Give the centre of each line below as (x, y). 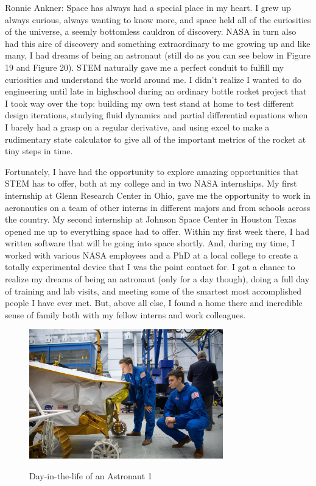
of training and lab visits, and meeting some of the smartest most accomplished (153, 291)
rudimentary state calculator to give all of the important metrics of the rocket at (156, 139)
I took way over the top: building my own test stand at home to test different (149, 103)
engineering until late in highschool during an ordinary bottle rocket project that (156, 91)
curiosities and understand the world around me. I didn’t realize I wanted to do (153, 79)
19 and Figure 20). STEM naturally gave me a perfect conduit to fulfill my (145, 67)
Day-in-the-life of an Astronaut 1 (91, 476)
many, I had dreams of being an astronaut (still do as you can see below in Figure (158, 55)
